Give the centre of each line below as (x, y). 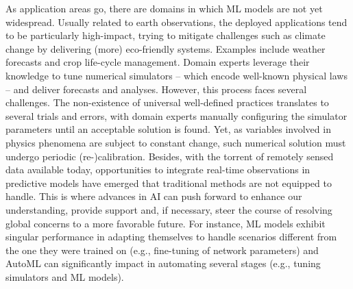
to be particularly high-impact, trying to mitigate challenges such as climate (166, 35)
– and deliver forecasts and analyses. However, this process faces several (156, 89)
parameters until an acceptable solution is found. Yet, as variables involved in (168, 129)
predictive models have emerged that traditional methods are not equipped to (169, 183)
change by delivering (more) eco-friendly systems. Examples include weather (166, 48)
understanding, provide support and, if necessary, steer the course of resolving (169, 209)
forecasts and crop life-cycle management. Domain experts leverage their (158, 62)
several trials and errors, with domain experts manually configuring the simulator (176, 115)
